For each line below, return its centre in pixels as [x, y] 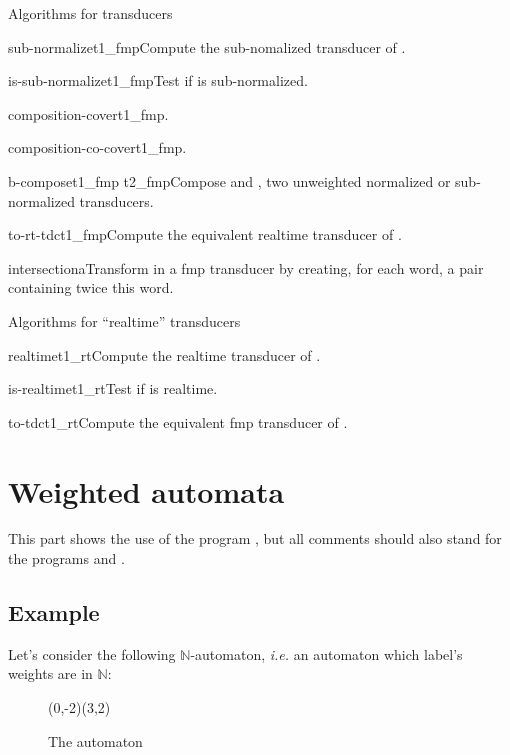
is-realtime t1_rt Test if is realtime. [113, 388]
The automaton [95, 740]
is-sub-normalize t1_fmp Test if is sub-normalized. [158, 80]
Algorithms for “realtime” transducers [124, 320]
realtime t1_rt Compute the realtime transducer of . [164, 354]
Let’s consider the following [92, 653]
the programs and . [66, 558]
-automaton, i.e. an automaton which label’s [326, 653]
